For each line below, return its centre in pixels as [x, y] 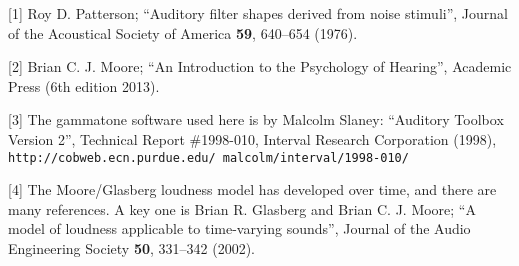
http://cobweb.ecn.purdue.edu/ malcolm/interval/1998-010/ [208, 157]
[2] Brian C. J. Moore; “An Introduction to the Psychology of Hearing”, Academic [260, 66]
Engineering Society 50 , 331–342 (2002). [131, 248]
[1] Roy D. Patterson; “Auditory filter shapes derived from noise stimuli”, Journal [258, 13]
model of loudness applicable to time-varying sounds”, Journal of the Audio [239, 228]
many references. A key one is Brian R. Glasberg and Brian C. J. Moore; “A [242, 208]
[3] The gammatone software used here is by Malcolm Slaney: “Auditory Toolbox [256, 119]
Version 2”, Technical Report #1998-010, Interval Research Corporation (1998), [252, 138]
